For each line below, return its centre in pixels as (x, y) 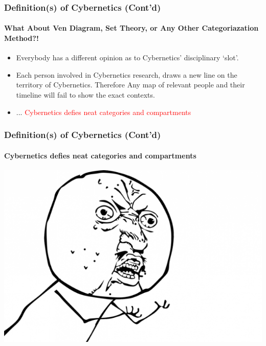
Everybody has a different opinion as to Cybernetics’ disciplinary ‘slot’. (127, 57)
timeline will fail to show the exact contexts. (85, 95)
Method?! (21, 38)
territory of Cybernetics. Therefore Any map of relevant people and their (130, 85)
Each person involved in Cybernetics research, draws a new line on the (127, 74)
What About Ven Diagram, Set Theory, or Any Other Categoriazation (131, 28)
